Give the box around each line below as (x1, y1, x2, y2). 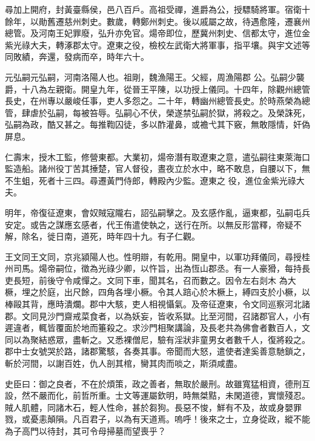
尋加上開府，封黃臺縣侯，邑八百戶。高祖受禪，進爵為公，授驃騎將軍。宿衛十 (5, 3, 310, 15)
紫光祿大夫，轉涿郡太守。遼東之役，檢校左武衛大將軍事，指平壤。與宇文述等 (5, 38, 310, 51)
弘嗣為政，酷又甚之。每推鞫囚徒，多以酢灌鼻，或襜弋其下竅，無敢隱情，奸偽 (5, 118, 310, 131)
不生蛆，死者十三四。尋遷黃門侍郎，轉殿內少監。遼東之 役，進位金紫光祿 (5, 174, 296, 186)
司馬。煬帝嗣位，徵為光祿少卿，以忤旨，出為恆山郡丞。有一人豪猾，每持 (13, 262, 302, 275)
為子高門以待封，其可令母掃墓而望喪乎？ (5, 425, 166, 437)
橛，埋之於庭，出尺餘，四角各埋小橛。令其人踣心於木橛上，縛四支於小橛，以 (5, 286, 310, 298)
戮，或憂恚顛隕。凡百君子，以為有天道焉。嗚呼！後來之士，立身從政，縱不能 (5, 413, 310, 425)
